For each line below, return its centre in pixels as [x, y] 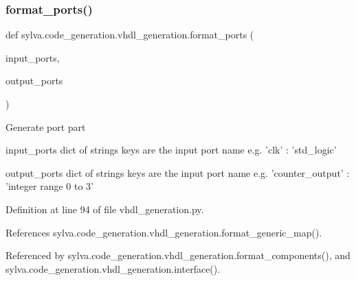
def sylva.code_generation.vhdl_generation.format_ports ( [130, 35]
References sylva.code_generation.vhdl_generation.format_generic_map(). [164, 232]
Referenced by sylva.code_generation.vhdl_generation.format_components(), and [178, 255]
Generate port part [46, 126]
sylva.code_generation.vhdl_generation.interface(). [113, 268]
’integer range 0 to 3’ [50, 186]
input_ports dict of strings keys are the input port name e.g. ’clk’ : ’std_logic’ [171, 150]
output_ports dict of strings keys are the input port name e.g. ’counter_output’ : [178, 172]
